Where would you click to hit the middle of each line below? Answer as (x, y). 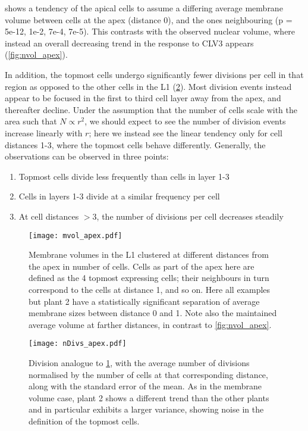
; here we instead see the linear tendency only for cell (186, 132)
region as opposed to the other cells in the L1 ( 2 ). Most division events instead (148, 86)
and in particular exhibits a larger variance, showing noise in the (146, 409)
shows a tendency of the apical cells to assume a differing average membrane (144, 8)
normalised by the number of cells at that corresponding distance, (148, 374)
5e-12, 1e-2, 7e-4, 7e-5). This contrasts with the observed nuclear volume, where (150, 31)
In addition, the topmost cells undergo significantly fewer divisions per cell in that (154, 74)
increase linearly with (44, 132)
